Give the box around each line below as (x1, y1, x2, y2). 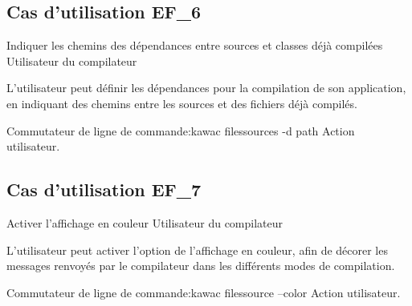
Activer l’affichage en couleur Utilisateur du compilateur (6, 214, 284, 231)
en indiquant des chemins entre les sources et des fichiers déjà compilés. (6, 95, 357, 111)
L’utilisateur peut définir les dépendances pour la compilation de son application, (6, 79, 406, 96)
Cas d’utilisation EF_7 (6, 177, 202, 202)
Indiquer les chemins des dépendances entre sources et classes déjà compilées (6, 37, 383, 54)
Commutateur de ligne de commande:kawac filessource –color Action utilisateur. (6, 284, 401, 300)
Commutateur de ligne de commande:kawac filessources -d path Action (6, 122, 355, 139)
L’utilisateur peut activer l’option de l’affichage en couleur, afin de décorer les (6, 241, 388, 258)
